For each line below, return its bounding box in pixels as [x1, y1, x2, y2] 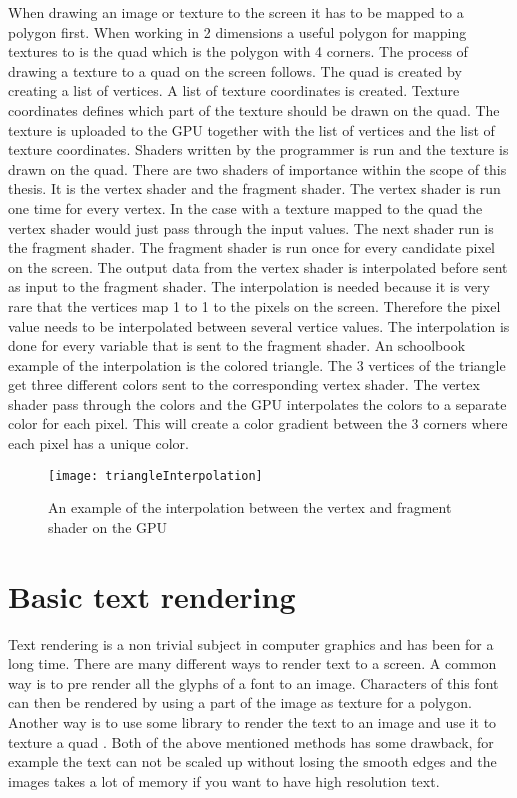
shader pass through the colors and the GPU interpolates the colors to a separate [8, 393, 507, 414]
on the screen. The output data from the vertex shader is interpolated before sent [8, 256, 508, 277]
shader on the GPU [48, 516, 168, 537]
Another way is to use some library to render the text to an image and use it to [8, 712, 497, 732]
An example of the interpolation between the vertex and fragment [48, 497, 452, 518]
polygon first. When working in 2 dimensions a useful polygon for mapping [8, 21, 467, 42]
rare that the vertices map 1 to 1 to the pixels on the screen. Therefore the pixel [8, 295, 501, 316]
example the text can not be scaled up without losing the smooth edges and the [8, 751, 497, 772]
